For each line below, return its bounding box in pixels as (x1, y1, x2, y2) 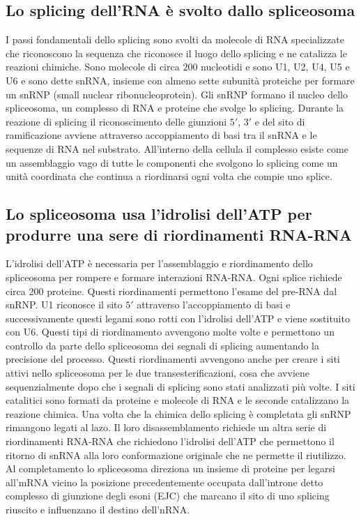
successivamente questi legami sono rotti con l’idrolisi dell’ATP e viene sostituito (6, 310, 350, 325)
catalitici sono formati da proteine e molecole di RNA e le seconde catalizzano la (6, 393, 350, 407)
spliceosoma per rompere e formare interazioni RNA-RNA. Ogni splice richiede (6, 269, 342, 284)
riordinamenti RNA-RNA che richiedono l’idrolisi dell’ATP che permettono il (6, 434, 335, 449)
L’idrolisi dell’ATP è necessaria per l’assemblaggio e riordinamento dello (6, 256, 313, 271)
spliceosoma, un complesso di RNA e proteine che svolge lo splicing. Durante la (6, 100, 344, 115)
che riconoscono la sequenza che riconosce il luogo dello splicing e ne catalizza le (6, 45, 347, 60)
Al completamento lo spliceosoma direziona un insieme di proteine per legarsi (6, 461, 335, 476)
